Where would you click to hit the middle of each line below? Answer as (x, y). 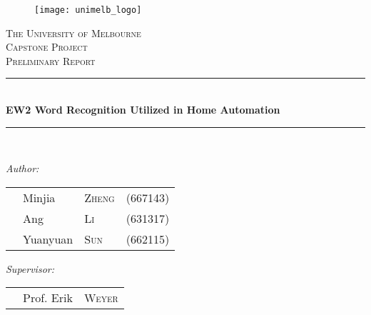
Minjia (39, 197)
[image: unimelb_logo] (88, 10)
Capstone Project (47, 47)
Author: (22, 168)
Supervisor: (30, 268)
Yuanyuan (48, 239)
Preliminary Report (51, 60)
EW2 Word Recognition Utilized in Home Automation (143, 110)
